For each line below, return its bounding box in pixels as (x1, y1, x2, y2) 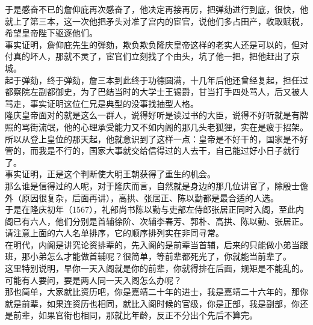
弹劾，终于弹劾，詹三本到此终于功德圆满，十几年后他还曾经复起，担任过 (21, 73, 308, 86)
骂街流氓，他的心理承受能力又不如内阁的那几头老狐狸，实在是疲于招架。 (21, 120, 308, 133)
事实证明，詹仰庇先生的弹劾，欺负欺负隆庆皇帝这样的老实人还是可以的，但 (5, 38, 300, 50)
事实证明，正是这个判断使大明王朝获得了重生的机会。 (5, 168, 215, 180)
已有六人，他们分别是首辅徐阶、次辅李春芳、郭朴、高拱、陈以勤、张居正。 (13, 214, 308, 227)
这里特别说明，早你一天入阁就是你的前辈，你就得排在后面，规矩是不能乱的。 (5, 262, 308, 275)
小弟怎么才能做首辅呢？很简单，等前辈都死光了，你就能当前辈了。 (29, 250, 291, 263)
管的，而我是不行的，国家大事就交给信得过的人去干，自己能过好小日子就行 (5, 144, 300, 157)
